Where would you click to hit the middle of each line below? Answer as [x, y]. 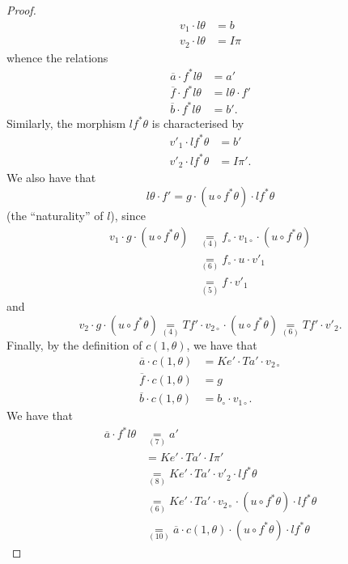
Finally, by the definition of [74, 345]
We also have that [51, 178]
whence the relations [57, 57]
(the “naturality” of [55, 215]
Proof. [21, 10]
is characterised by [198, 123]
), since [128, 215]
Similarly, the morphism [66, 123]
